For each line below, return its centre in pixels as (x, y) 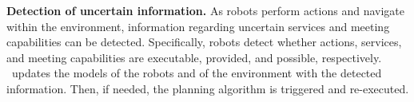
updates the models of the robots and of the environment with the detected (197, 73)
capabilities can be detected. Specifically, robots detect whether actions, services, (204, 42)
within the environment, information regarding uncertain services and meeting (198, 26)
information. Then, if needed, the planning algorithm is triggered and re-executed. (208, 88)
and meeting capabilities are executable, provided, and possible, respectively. (194, 57)
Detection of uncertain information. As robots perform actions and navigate (205, 10)
